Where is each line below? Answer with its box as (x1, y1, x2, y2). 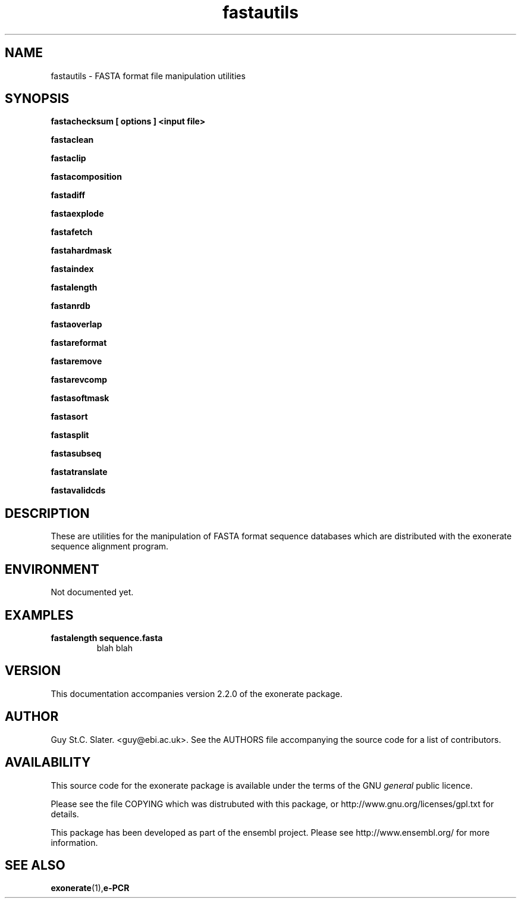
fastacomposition (51, 171, 122, 182)
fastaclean (51, 135, 94, 145)
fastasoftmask (51, 393, 109, 404)
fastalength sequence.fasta (51, 632, 163, 643)
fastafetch (51, 227, 93, 238)
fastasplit (51, 430, 89, 440)
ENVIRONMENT (5, 561, 99, 577)
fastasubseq (51, 448, 102, 459)
